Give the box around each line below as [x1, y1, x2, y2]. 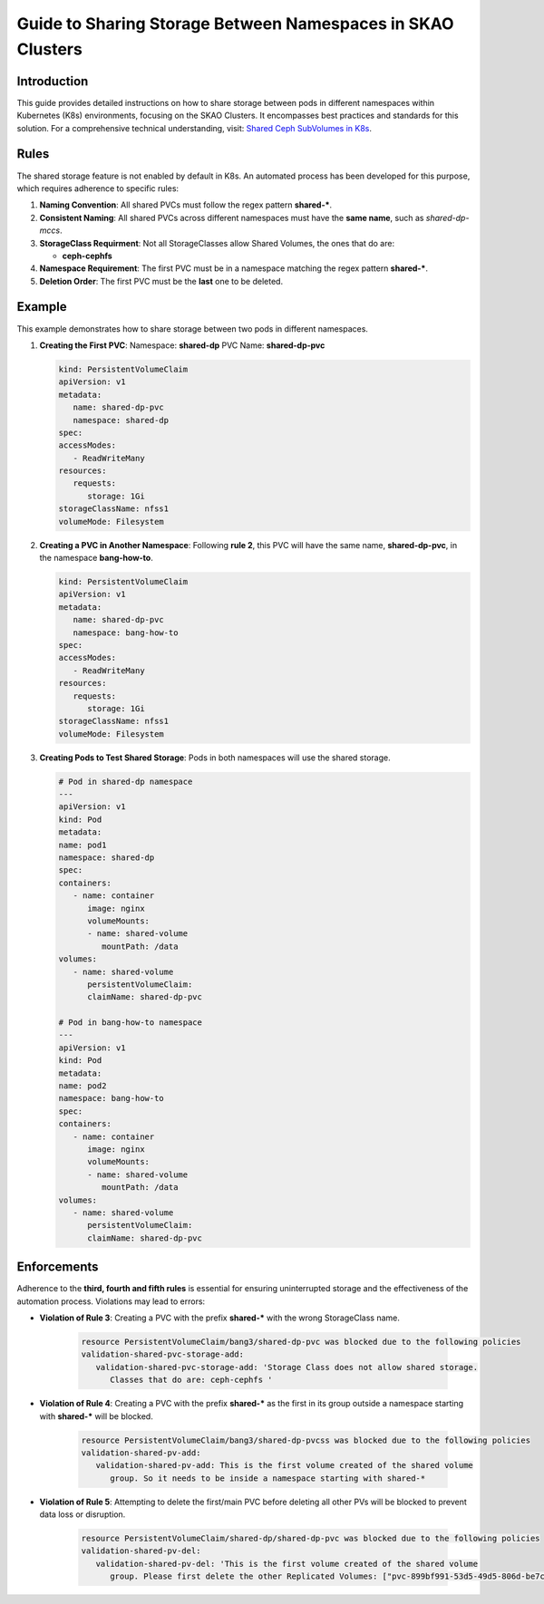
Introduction [16, 73, 89, 89]
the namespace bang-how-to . [39, 553, 153, 564]
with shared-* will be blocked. [39, 1410, 153, 1422]
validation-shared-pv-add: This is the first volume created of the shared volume [95, 1460, 473, 1471]
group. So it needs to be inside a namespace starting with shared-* [110, 1473, 426, 1483]
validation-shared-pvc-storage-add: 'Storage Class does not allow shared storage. [95, 1362, 479, 1372]
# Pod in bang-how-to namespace [58, 1018, 203, 1028]
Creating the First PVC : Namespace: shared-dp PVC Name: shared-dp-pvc [39, 340, 325, 351]
